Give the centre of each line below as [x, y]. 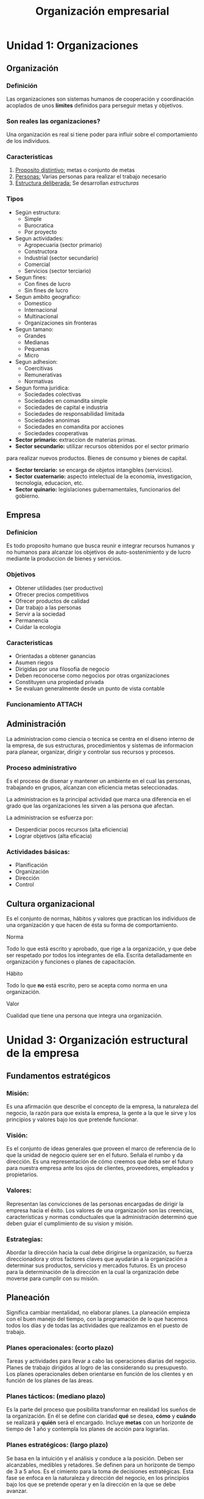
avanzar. [17, 1490]
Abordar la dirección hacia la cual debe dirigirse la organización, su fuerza [100, 1252]
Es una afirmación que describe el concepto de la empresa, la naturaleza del [102, 1107]
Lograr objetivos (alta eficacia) [54, 836]
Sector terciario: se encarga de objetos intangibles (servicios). [94, 470]
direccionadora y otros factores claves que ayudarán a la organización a [97, 1259]
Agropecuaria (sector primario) [63, 245]
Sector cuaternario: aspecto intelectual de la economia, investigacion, [104, 476]
